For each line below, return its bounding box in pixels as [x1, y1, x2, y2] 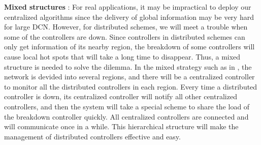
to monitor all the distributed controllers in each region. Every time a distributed [4, 81, 257, 92]
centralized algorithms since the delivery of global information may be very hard [4, 11, 254, 22]
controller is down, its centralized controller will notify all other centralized [4, 91, 237, 102]
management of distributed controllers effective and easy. [4, 131, 181, 141]
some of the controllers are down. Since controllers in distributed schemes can [4, 31, 245, 42]
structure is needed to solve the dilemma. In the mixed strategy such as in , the [4, 61, 252, 72]
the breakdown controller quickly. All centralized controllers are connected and [4, 111, 249, 122]
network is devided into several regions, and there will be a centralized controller [4, 71, 255, 82]
